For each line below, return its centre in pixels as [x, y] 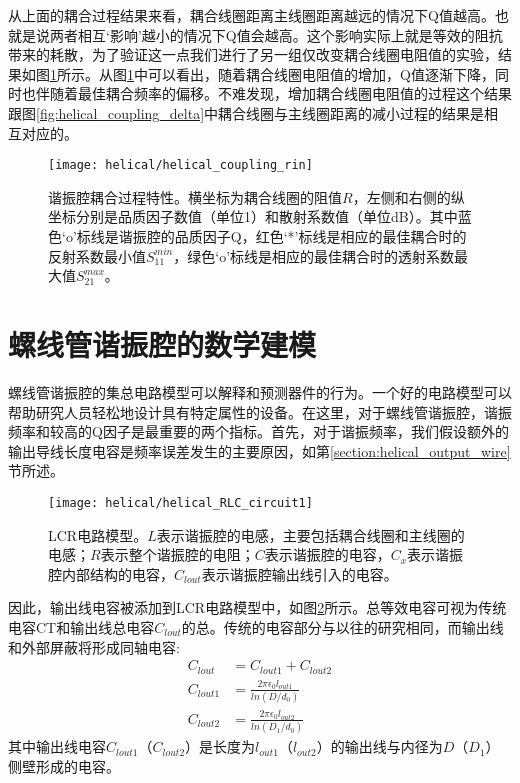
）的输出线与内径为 [379, 746]
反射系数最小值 [97, 255]
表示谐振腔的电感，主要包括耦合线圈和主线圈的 [310, 534]
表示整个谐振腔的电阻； [177, 554]
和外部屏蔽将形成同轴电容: [94, 646]
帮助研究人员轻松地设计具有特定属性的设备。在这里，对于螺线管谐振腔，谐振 [260, 411]
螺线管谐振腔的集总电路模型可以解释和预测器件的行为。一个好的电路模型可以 [260, 391]
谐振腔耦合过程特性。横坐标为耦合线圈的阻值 [195, 196]
